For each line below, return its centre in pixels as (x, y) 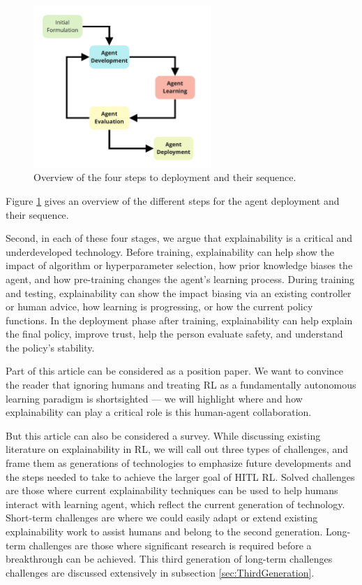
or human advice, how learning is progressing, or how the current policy (159, 306)
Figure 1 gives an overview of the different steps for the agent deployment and (173, 200)
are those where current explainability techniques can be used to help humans (172, 490)
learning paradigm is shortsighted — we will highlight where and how (154, 398)
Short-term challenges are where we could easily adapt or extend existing (162, 518)
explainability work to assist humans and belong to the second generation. (164, 531)
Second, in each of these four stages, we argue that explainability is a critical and (179, 238)
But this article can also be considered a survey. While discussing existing (163, 435)
